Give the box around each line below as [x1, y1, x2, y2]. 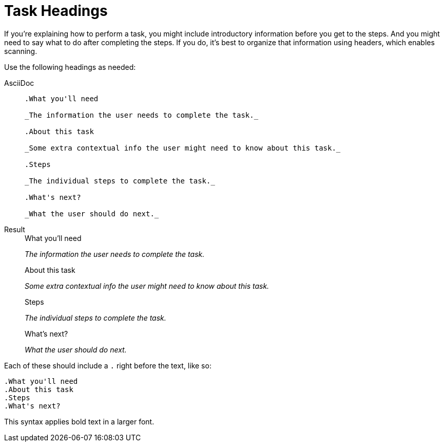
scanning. [4, 46, 37, 55]
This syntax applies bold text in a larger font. [4, 417, 155, 426]
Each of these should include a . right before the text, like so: [4, 361, 211, 370]
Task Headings [4, 2, 108, 20]
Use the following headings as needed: [4, 62, 136, 71]
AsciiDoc [4, 78, 34, 87]
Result [4, 225, 25, 234]
